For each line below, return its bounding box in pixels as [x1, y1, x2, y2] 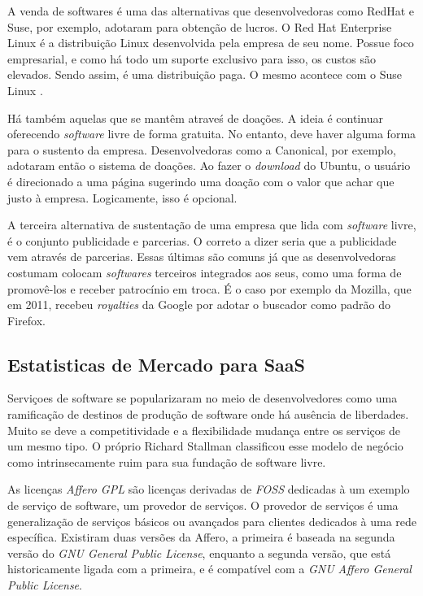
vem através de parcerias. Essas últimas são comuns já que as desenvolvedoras [7, 248, 396, 265]
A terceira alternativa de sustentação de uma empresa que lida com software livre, [7, 216, 416, 233]
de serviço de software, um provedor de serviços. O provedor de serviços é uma [7, 497, 399, 514]
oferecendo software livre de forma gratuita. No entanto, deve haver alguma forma [7, 125, 416, 142]
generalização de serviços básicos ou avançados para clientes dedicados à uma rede [7, 512, 417, 529]
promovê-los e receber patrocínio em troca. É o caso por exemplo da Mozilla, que [7, 280, 412, 297]
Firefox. [7, 311, 46, 328]
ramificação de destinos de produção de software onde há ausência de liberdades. [7, 406, 409, 423]
